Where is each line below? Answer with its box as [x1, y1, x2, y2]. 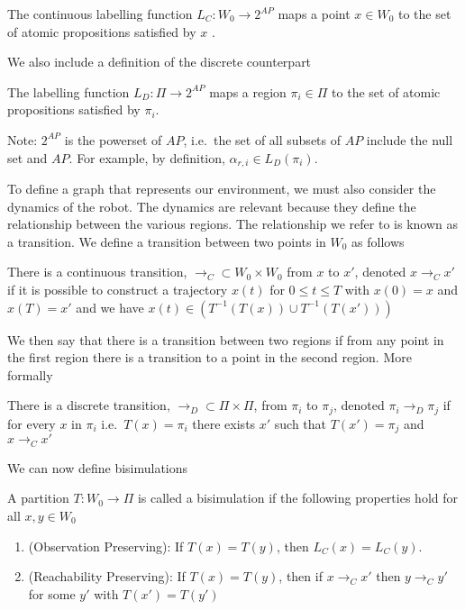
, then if [278, 567, 323, 586]
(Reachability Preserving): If [28, 567, 186, 586]
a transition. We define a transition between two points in [7, 232, 326, 250]
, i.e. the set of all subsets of [183, 130, 342, 149]
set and [7, 148, 48, 167]
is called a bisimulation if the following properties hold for [137, 488, 458, 507]
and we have [76, 297, 144, 316]
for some [28, 584, 76, 603]
